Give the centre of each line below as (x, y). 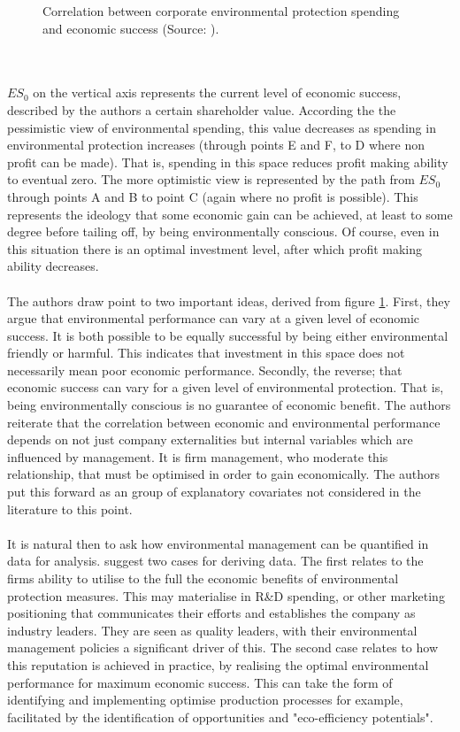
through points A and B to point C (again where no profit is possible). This (213, 196)
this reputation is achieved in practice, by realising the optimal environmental (218, 664)
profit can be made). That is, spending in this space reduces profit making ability (228, 162)
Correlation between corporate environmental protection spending (221, 11)
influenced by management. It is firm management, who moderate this (198, 456)
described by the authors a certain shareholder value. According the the (202, 109)
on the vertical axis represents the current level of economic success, (217, 92)
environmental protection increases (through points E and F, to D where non (216, 145)
